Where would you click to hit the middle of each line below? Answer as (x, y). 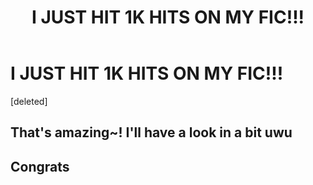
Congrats (40, 166)
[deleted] (29, 101)
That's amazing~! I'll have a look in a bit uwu (151, 132)
